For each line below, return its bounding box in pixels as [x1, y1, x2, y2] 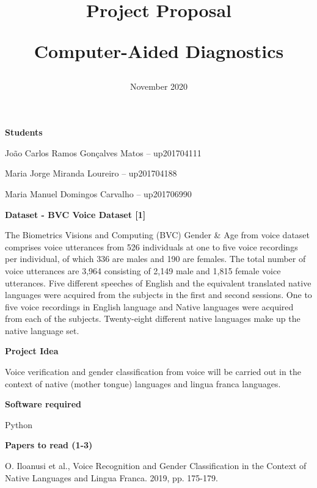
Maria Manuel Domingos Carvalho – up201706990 [5, 187, 192, 200]
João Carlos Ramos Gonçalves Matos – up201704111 [5, 146, 202, 159]
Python [5, 418, 32, 431]
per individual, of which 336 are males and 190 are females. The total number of [5, 252, 306, 265]
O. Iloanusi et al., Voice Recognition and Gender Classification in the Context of [5, 459, 307, 472]
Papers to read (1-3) [5, 439, 93, 451]
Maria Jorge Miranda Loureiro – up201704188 [5, 167, 177, 180]
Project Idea [5, 344, 59, 357]
